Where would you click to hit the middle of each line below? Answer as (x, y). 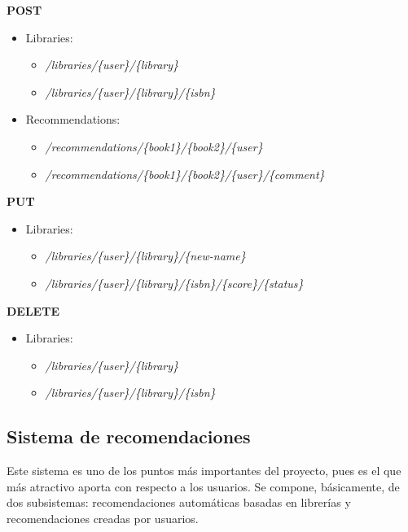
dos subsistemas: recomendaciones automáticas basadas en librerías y (179, 502)
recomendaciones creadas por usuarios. (103, 518)
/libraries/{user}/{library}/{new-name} (145, 256)
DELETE (33, 310)
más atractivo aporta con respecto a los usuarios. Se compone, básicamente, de (203, 486)
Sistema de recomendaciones (129, 436)
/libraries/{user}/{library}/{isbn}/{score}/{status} (174, 283)
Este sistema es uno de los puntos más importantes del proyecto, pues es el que (204, 471)
